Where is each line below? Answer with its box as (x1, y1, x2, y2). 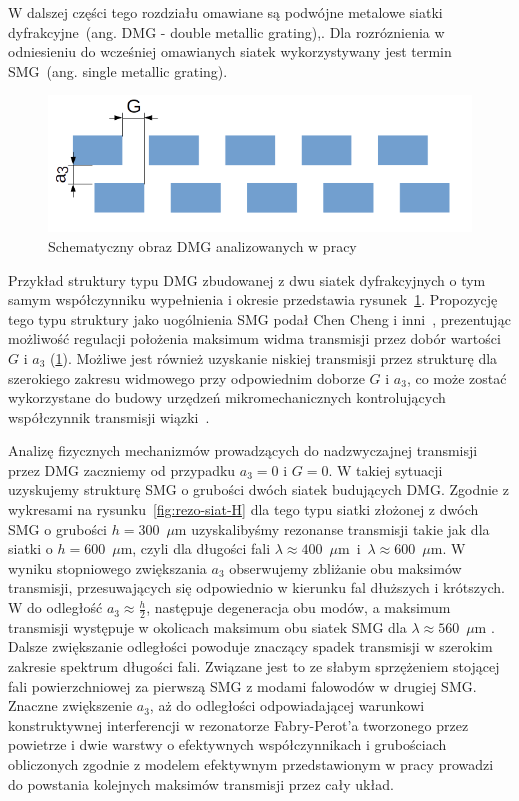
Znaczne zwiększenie (8, 695, 133, 716)
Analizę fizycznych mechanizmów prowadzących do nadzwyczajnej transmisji (8, 440, 478, 461)
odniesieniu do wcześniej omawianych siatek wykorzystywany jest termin (8, 41, 452, 62)
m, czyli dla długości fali (120, 538, 271, 559)
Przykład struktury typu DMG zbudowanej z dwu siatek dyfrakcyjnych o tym (8, 269, 486, 290)
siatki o (8, 538, 53, 559)
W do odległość (8, 597, 103, 618)
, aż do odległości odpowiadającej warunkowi (149, 695, 425, 716)
